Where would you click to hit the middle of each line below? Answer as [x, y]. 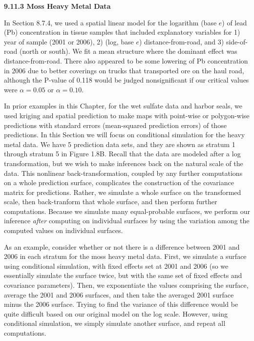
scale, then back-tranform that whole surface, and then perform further [111, 202]
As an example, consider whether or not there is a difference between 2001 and [122, 246]
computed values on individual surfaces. [63, 230]
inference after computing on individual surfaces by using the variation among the [127, 221]
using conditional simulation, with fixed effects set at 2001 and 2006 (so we [116, 266]
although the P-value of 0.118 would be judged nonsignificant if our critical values [127, 80]
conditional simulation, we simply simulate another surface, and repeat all [115, 323]
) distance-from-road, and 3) [182, 41]
